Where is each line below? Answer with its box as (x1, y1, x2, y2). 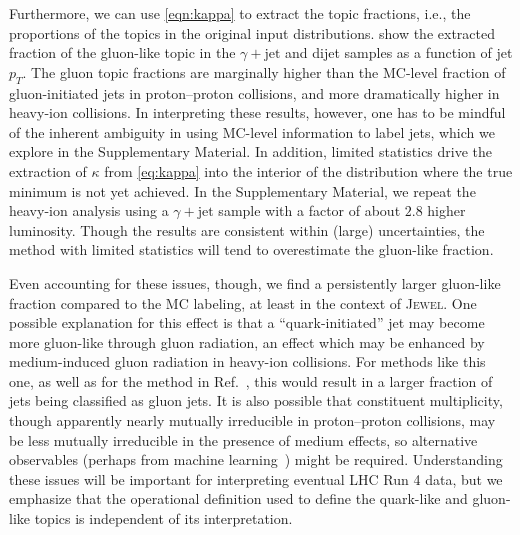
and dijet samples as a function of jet (285, 42, 513, 63)
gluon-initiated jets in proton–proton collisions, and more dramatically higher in (9, 82, 500, 103)
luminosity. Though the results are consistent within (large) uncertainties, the (9, 219, 485, 240)
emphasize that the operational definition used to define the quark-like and (9, 488, 468, 509)
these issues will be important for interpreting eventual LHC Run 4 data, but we (9, 468, 503, 489)
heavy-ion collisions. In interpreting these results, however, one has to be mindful (9, 102, 506, 123)
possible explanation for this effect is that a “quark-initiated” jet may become (9, 312, 485, 333)
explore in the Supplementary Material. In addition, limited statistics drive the (9, 141, 493, 162)
